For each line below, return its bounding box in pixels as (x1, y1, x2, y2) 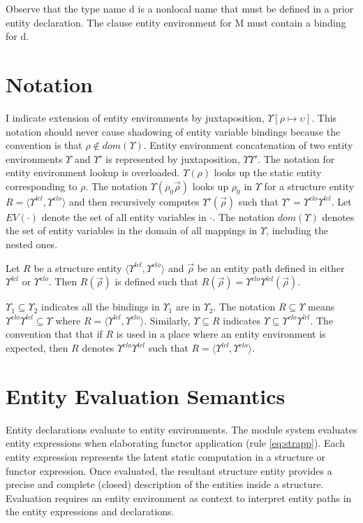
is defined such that (114, 274, 198, 289)
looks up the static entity (214, 165, 322, 180)
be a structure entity (34, 260, 122, 275)
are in (175, 299, 201, 314)
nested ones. (6, 237, 58, 252)
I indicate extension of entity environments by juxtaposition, (6, 110, 265, 124)
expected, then (6, 341, 68, 355)
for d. (6, 29, 29, 43)
